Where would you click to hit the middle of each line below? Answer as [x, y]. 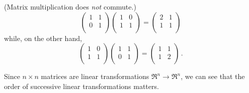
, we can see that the [213, 76]
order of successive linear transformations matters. [81, 86]
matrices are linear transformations [95, 76]
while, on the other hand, [43, 38]
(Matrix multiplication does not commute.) [70, 6]
